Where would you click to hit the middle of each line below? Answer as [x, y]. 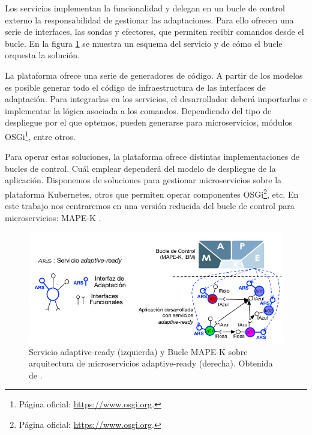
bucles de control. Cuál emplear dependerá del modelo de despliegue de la [140, 168]
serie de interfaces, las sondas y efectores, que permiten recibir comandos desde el [154, 32]
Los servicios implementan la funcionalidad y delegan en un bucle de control [145, 8]
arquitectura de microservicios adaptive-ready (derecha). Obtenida [151, 363]
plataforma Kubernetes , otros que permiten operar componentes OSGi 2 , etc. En [152, 193]
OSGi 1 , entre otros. [40, 135]
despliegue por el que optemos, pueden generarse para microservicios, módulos [149, 122]
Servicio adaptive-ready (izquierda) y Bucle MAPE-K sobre [138, 351]
